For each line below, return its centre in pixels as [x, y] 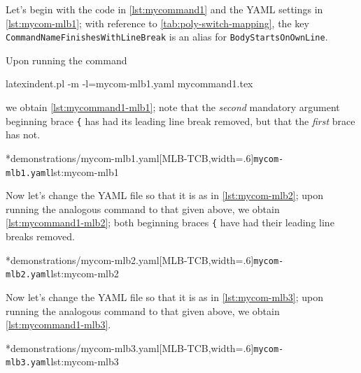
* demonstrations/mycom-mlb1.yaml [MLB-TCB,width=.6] [130, 158]
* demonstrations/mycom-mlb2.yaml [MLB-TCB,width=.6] [130, 259]
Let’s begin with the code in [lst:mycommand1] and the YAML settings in [164, 9]
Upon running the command [66, 60]
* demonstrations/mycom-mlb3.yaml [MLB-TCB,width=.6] [130, 348]
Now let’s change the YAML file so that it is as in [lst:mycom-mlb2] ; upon [165, 195]
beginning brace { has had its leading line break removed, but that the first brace [180, 120]
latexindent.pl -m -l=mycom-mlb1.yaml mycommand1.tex [129, 83]
